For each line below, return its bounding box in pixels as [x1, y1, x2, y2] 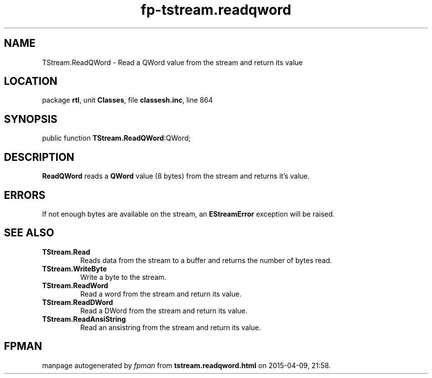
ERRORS [4, 189, 46, 201]
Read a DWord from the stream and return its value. [80, 306, 248, 315]
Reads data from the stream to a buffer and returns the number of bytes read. [80, 256, 332, 265]
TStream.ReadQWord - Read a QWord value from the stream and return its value [42, 58, 303, 67]
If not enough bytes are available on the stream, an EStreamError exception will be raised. [42, 209, 335, 218]
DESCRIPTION [4, 151, 74, 163]
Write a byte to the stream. [80, 272, 167, 281]
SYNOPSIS [4, 113, 58, 125]
